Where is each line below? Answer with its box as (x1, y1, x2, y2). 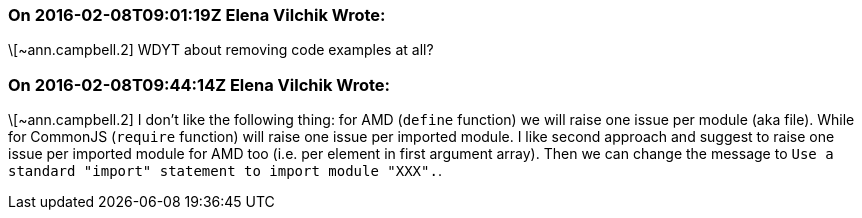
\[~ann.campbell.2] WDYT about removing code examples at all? (8, 41, 434, 59)
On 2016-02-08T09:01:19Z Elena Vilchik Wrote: (8, 5, 386, 25)
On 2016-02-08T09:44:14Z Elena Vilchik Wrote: (8, 74, 391, 95)
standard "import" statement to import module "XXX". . (8, 162, 442, 180)
